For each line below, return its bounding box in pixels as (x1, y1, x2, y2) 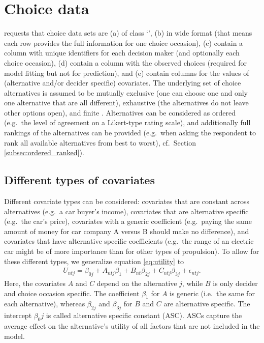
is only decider (213, 278, 258, 289)
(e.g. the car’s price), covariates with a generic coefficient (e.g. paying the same (4, 216, 252, 226)
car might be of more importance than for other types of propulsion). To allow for (4, 246, 259, 256)
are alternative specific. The (163, 298, 250, 309)
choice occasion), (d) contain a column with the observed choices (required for (4, 57, 247, 68)
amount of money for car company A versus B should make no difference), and (4, 225, 249, 236)
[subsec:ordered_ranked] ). (4, 147, 84, 158)
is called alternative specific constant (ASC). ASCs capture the (46, 310, 242, 321)
